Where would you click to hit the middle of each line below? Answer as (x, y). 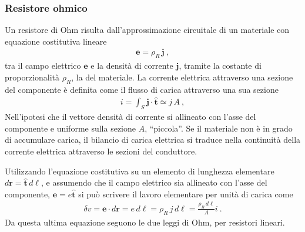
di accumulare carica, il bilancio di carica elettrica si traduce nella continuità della (153, 139)
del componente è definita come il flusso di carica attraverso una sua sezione (142, 89)
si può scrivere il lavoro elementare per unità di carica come (186, 194)
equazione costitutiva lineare (56, 41)
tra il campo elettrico (43, 65)
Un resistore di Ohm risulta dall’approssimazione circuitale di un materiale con (147, 30)
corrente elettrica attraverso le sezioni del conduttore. (101, 151)
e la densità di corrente (132, 65)
